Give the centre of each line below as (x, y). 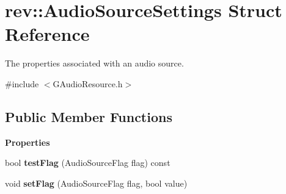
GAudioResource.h (88, 83)
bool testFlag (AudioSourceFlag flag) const (88, 163)
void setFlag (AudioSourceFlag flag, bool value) (96, 183)
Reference (47, 34)
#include (22, 83)
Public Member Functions (89, 116)
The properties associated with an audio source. (94, 63)
